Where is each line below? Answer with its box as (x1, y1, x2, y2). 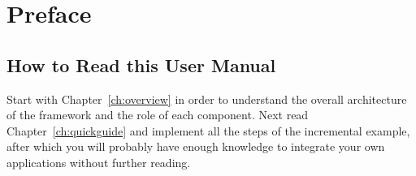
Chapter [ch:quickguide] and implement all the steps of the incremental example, (6, 122, 410, 139)
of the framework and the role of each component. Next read (6, 106, 309, 123)
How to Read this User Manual (6, 52, 276, 77)
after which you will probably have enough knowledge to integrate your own (6, 138, 385, 155)
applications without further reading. (6, 153, 191, 170)
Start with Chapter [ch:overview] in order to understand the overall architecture (6, 90, 407, 107)
